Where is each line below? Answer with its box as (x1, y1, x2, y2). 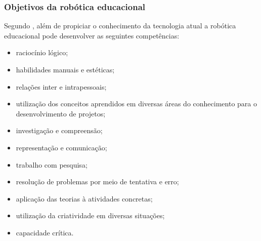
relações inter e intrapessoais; (16, 81, 107, 92)
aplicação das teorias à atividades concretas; (16, 193, 153, 204)
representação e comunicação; (16, 142, 107, 152)
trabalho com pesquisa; (16, 159, 88, 170)
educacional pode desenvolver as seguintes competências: (4, 30, 180, 41)
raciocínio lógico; (16, 47, 68, 58)
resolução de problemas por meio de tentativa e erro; (16, 176, 179, 187)
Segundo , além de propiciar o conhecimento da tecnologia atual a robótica (4, 20, 236, 31)
